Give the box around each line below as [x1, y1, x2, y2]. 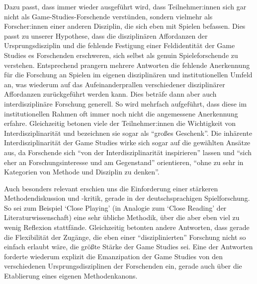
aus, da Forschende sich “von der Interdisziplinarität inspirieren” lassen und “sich [4, 147, 252, 157]
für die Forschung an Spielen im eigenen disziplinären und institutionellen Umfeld [4, 69, 253, 80]
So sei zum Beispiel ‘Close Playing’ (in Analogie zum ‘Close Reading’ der [4, 202, 227, 213]
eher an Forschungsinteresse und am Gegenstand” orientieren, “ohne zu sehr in [4, 157, 244, 167]
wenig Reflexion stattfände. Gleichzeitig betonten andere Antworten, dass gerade [4, 222, 250, 232]
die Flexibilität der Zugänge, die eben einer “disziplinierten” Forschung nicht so [4, 231, 246, 242]
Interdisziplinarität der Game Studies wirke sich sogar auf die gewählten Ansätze [4, 137, 251, 148]
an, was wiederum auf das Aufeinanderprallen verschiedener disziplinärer [4, 79, 225, 89]
